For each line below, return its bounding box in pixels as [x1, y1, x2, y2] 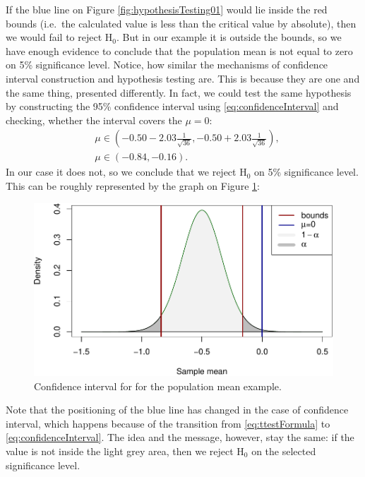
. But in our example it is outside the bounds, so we [116, 30, 342, 44]
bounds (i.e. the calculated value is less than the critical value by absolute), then [6, 16, 357, 30]
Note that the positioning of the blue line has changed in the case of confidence [6, 402, 349, 417]
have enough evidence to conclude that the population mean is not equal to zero [6, 43, 353, 58]
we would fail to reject [6, 30, 102, 44]
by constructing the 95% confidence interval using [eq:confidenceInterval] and [6, 99, 339, 114]
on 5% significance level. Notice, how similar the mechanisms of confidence [6, 57, 328, 72]
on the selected [251, 443, 316, 458]
